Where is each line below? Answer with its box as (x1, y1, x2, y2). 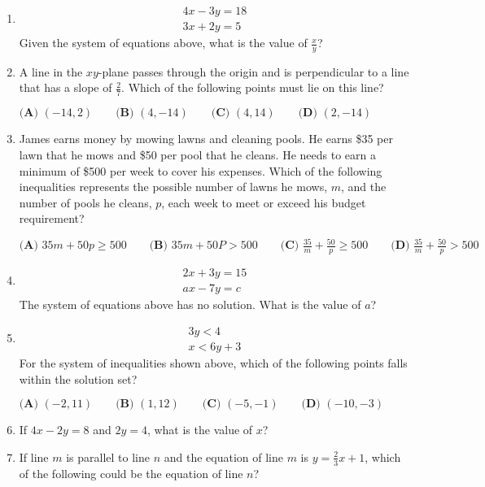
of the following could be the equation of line (19, 464, 243, 481)
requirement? (19, 210, 85, 227)
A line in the (19, 63, 83, 80)
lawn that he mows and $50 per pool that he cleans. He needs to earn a (19, 146, 376, 163)
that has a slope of (19, 79, 112, 96)
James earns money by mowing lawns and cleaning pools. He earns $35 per (19, 130, 393, 147)
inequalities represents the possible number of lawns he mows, (19, 178, 328, 195)
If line (19, 448, 49, 465)
